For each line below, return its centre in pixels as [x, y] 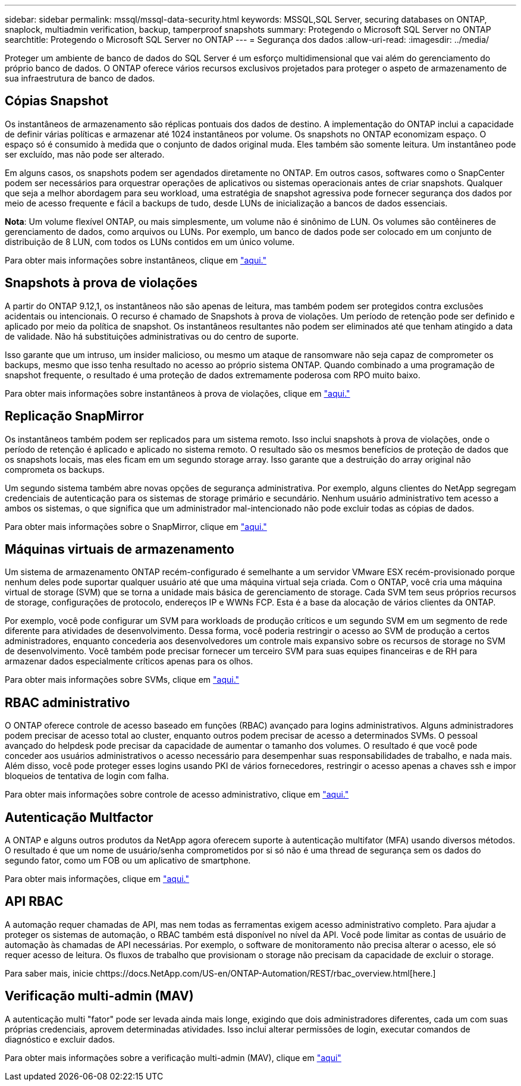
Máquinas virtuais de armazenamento [120, 549]
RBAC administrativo [68, 702]
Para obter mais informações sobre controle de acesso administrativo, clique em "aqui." [177, 795]
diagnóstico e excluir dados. [60, 1039]
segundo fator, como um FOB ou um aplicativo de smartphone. [128, 861]
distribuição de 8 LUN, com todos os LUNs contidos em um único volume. [150, 241]
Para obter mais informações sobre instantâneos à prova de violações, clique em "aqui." [178, 393]
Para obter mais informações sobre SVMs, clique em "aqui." [122, 680]
